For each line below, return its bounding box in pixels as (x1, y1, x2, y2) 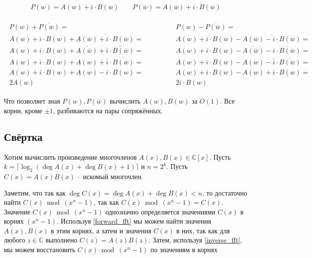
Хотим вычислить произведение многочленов (4, 152, 137, 162)
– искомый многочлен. (77, 171, 143, 181)
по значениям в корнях (150, 244, 218, 255)
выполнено (45, 235, 77, 245)
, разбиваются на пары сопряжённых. (53, 105, 163, 115)
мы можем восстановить (4, 244, 75, 255)
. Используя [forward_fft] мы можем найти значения (56, 216, 211, 226)
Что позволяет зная (4, 96, 60, 106)
